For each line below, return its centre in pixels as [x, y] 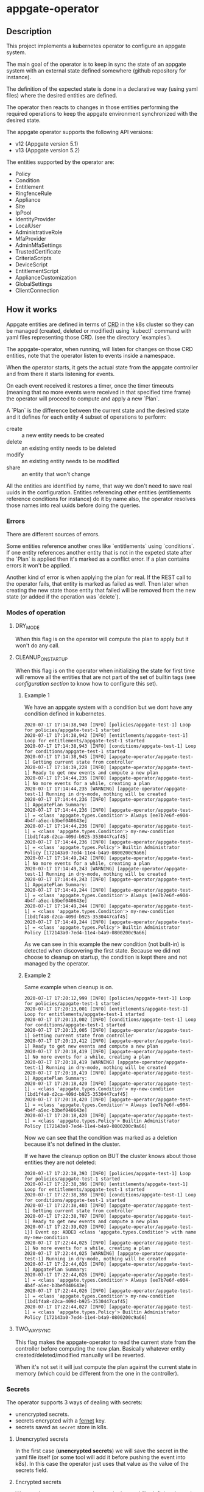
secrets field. [32, 1470]
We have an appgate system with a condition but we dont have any [108, 707]
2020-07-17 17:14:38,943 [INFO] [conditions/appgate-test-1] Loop [110, 746]
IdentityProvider [35, 219]
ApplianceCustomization [46, 277]
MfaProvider [31, 239]
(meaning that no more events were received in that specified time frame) [99, 392]
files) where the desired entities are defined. [62, 95]
